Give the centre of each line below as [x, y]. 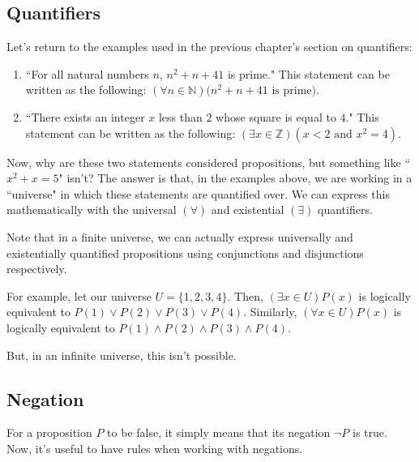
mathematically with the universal [92, 210]
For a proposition [49, 432]
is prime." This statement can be [308, 73]
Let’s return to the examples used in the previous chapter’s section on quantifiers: [209, 47]
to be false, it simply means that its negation [219, 432]
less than [180, 116]
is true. [370, 432]
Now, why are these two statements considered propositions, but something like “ [208, 162]
